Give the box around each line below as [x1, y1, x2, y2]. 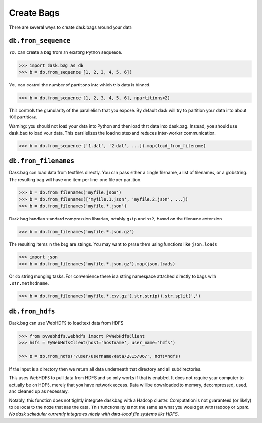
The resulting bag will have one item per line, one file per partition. [9, 176, 142, 182]
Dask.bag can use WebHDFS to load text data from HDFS [9, 320, 124, 326]
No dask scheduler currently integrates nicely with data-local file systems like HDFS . [9, 411, 179, 417]
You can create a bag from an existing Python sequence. [9, 50, 123, 55]
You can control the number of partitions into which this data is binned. [9, 82, 151, 87]
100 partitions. [9, 114, 38, 120]
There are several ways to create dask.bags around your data [9, 24, 132, 30]
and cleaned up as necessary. [9, 389, 69, 394]
